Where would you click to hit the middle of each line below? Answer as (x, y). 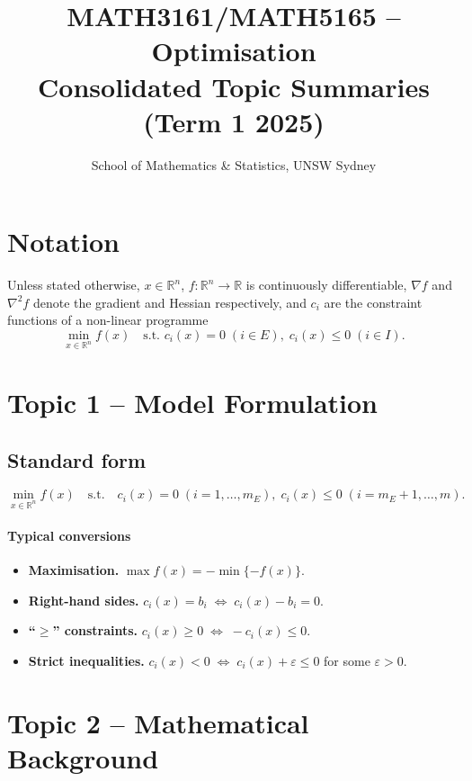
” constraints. (95, 630)
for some (347, 660)
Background (83, 757)
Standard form (77, 459)
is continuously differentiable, (326, 285)
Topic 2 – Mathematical (158, 722)
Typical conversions (69, 535)
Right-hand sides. (84, 600)
